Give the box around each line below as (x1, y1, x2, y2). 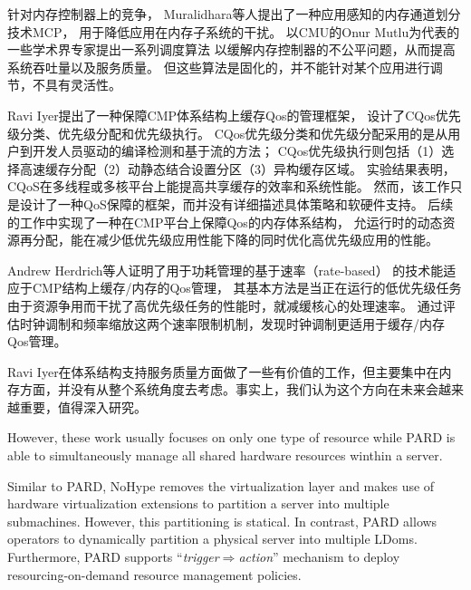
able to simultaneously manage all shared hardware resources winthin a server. (7, 446, 443, 465)
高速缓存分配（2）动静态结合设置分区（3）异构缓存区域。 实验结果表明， (19, 159, 456, 178)
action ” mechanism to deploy (238, 547, 400, 566)
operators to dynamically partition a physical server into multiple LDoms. (7, 529, 418, 548)
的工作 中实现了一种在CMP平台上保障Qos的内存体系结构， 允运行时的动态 (7, 212, 443, 231)
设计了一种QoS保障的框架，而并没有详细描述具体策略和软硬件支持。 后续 (19, 194, 454, 213)
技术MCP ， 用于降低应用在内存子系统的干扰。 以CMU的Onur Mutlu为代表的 (7, 22, 460, 41)
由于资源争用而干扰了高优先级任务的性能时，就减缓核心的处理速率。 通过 (7, 295, 443, 314)
